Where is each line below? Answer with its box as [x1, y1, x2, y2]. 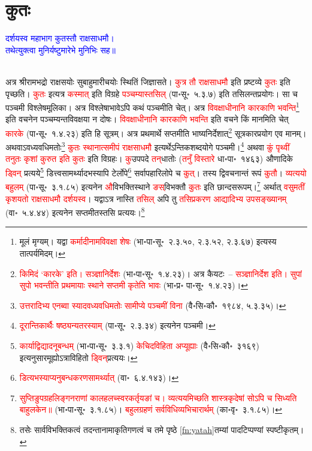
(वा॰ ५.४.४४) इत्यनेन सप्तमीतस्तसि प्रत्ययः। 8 [5, 205, 145, 218]
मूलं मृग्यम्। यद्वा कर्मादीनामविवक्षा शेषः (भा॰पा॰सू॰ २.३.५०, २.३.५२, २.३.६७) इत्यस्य [19, 235, 277, 248]
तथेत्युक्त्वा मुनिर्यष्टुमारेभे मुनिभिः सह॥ [5, 43, 116, 56]
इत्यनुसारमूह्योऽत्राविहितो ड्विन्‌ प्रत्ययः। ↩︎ [19, 351, 138, 363]
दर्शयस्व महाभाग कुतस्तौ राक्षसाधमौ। [5, 32, 114, 44]
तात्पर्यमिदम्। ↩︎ [19, 246, 65, 259]
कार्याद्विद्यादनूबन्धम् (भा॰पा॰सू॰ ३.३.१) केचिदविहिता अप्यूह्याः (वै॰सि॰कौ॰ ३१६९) [19, 339, 260, 351]
